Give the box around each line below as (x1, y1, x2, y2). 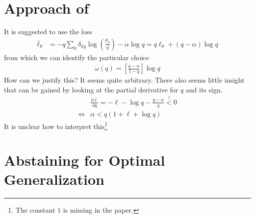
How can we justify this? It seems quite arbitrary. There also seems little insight (4, 75, 245, 85)
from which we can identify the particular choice (4, 52, 150, 62)
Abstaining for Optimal (4, 150, 165, 170)
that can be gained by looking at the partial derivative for (4, 84, 178, 94)
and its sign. (185, 84, 223, 94)
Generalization (4, 169, 104, 189)
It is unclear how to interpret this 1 (4, 120, 108, 131)
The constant (15, 204, 55, 215)
